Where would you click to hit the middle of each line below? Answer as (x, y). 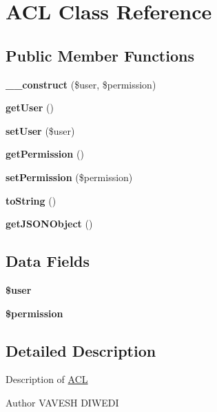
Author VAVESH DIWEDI (62, 402)
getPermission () (45, 154)
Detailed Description (81, 350)
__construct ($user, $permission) (81, 84)
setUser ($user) (40, 130)
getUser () (30, 107)
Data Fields (48, 261)
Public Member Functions (100, 55)
